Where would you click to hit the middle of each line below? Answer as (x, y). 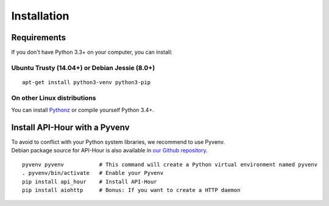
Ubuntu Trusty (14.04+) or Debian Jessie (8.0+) (83, 68)
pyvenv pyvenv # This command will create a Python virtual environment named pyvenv (170, 164)
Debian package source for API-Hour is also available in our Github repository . (110, 151)
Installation (40, 16)
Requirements (39, 37)
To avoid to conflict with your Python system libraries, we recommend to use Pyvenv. (118, 142)
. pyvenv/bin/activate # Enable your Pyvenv (93, 173)
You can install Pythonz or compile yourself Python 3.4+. (83, 110)
